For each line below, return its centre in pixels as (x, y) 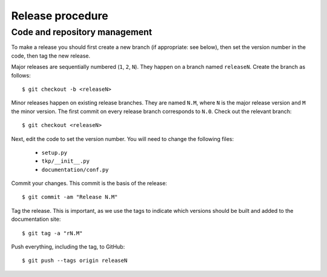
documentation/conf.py (75, 170)
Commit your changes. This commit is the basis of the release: (89, 183)
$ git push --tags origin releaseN (75, 261)
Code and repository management (82, 32)
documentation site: (36, 219)
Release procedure (60, 16)
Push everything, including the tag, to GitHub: (68, 247)
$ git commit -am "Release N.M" (70, 197)
